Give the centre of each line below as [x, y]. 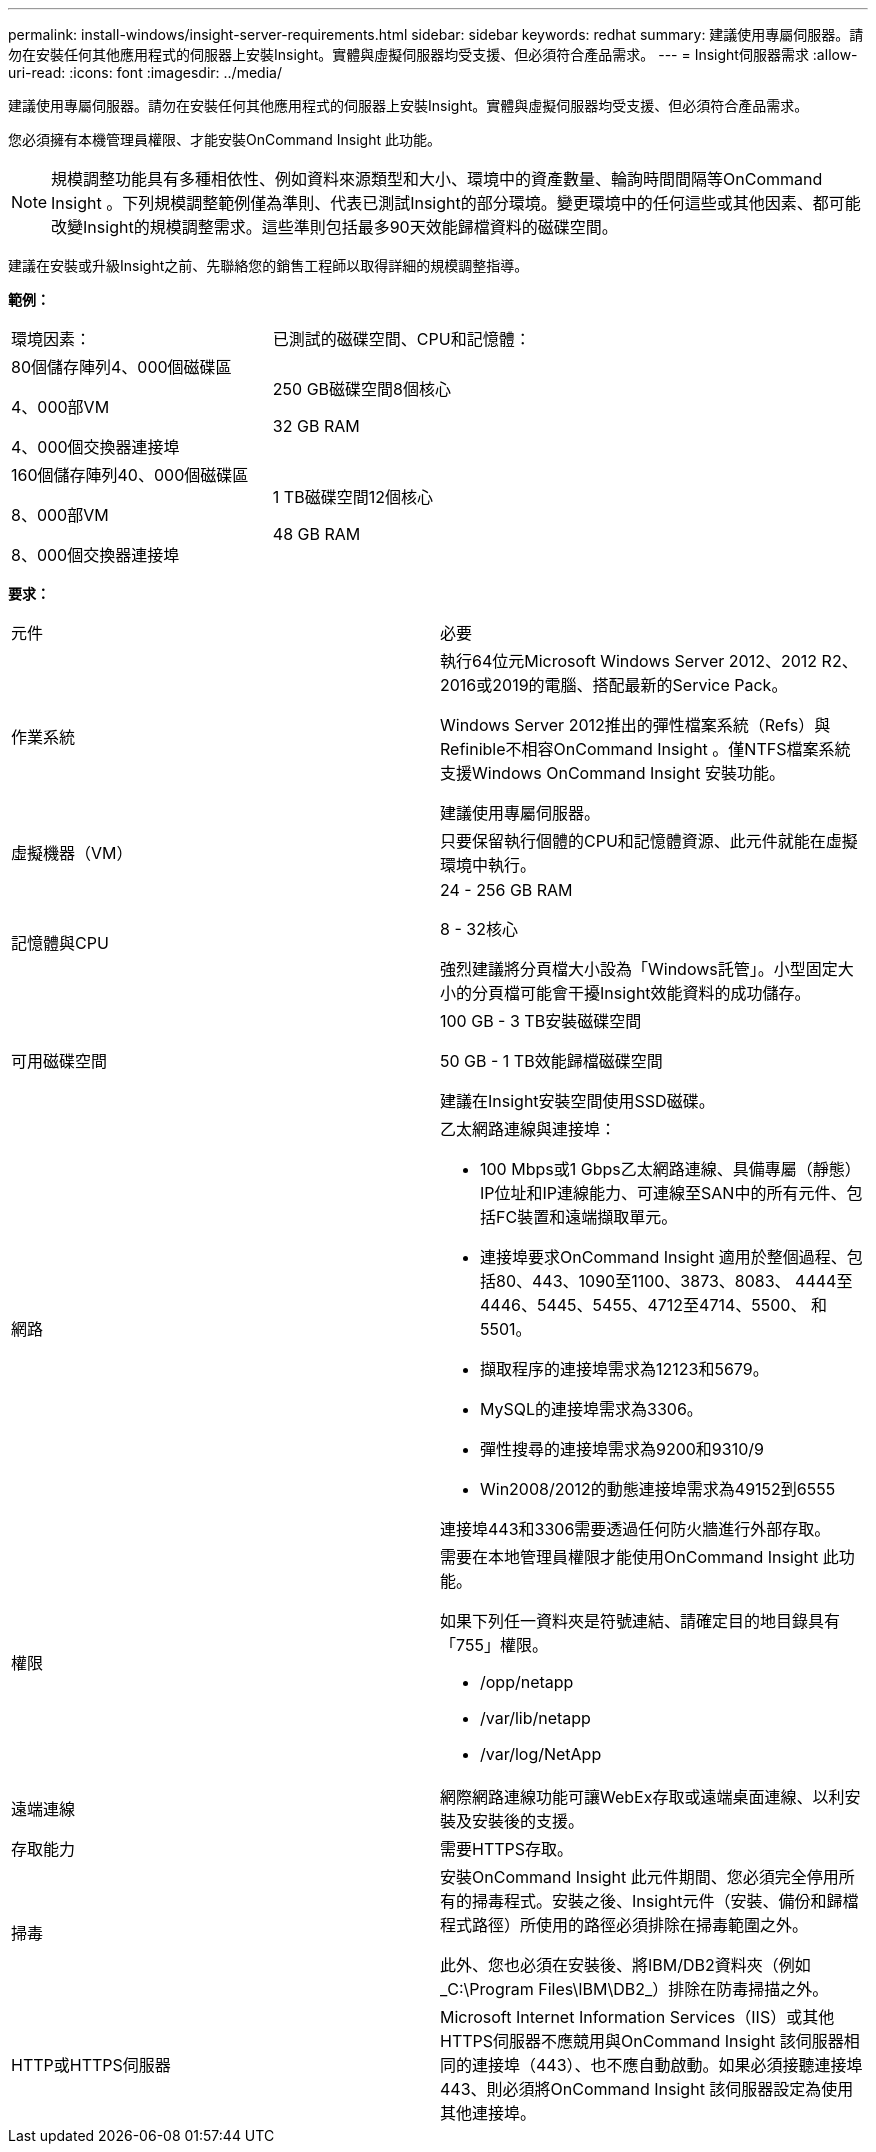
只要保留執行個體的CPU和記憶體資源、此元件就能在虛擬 [649, 841]
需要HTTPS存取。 [507, 1849]
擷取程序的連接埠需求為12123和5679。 [624, 1369]
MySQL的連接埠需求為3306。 [591, 1409]
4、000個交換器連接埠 [95, 447]
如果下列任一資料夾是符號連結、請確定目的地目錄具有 [640, 1621]
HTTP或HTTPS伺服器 [91, 2065]
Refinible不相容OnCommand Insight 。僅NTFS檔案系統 [645, 749]
